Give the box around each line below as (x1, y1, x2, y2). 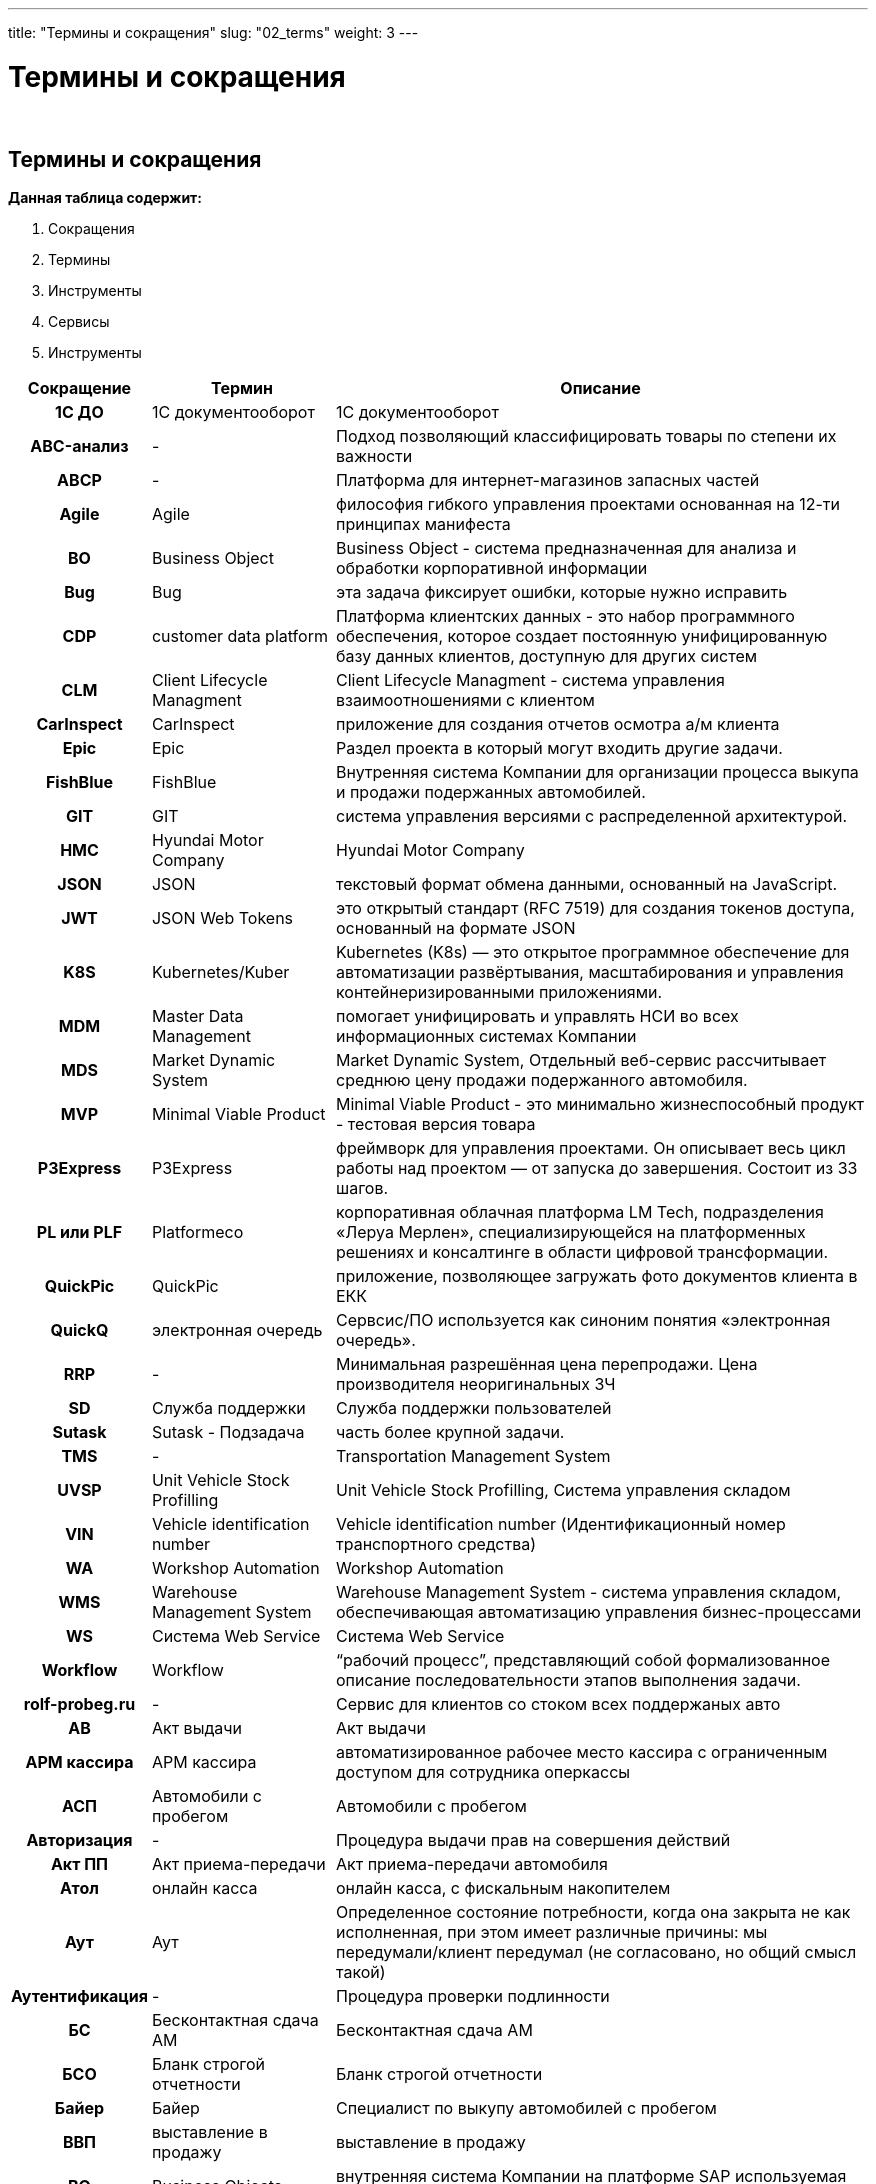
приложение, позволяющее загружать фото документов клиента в (335, 1266, 858, 1287)
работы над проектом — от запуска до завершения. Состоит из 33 (335, 1158, 858, 1179)
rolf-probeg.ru (23, 1694, 136, 1715)
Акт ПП (50, 1854, 109, 1875)
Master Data (151, 1006, 244, 1027)
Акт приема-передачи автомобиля (335, 1854, 608, 1875)
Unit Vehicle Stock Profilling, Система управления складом (335, 1480, 791, 1501)
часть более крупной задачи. (335, 1422, 565, 1443)
